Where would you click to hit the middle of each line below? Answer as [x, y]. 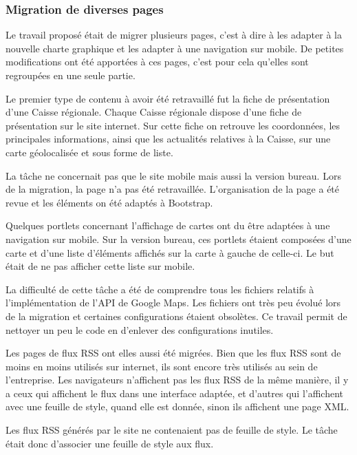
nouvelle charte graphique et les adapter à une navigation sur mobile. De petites [175, 48]
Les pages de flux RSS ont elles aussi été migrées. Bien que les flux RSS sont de [173, 353]
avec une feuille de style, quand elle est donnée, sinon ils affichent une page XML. [177, 406]
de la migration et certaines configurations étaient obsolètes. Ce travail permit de [176, 316]
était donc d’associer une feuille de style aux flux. [110, 443]
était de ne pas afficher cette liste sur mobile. [100, 266]
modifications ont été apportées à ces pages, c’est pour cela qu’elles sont [157, 62]
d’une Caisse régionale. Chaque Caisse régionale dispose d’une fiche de [154, 112]
